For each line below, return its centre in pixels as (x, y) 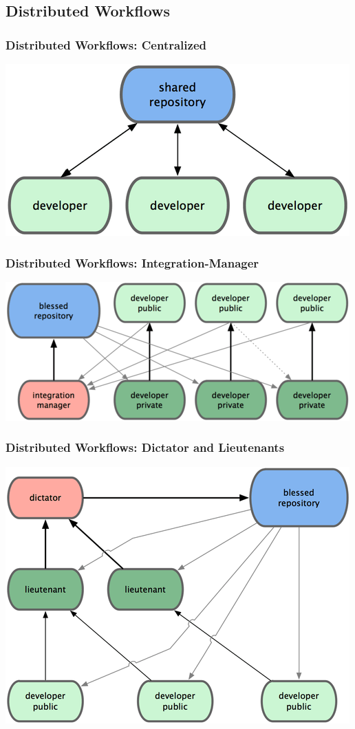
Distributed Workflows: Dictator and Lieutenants (145, 447)
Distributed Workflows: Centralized (106, 44)
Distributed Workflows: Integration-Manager (132, 262)
